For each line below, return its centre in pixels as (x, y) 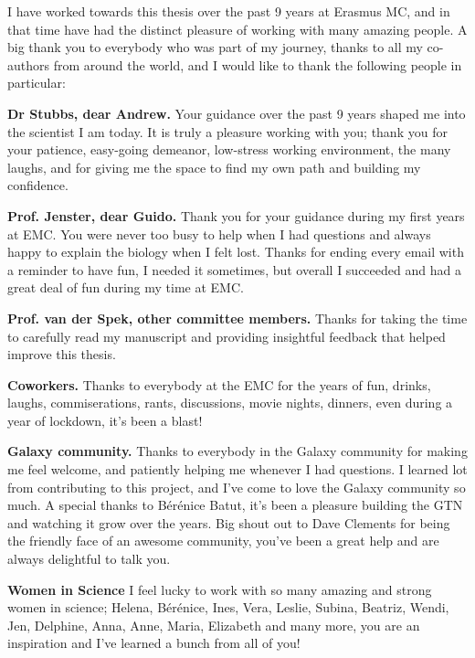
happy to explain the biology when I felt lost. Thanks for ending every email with (236, 252)
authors (29, 64)
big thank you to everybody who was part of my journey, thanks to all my (215, 47)
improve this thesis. (62, 354)
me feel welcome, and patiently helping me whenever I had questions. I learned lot (237, 469)
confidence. (38, 185)
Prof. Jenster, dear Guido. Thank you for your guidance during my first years (236, 215)
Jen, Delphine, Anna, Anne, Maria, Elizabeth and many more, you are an (214, 625)
